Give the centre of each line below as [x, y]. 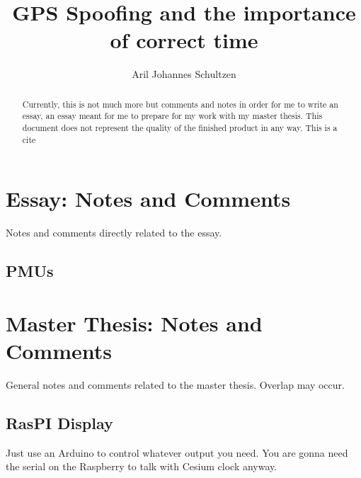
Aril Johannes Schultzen [184, 74]
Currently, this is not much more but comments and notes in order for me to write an [180, 104]
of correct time [184, 40]
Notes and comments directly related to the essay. [114, 233]
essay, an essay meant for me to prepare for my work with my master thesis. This [172, 116]
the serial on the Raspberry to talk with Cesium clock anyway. [142, 466]
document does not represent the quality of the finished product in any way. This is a [180, 128]
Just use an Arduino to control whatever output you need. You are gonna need [177, 452]
